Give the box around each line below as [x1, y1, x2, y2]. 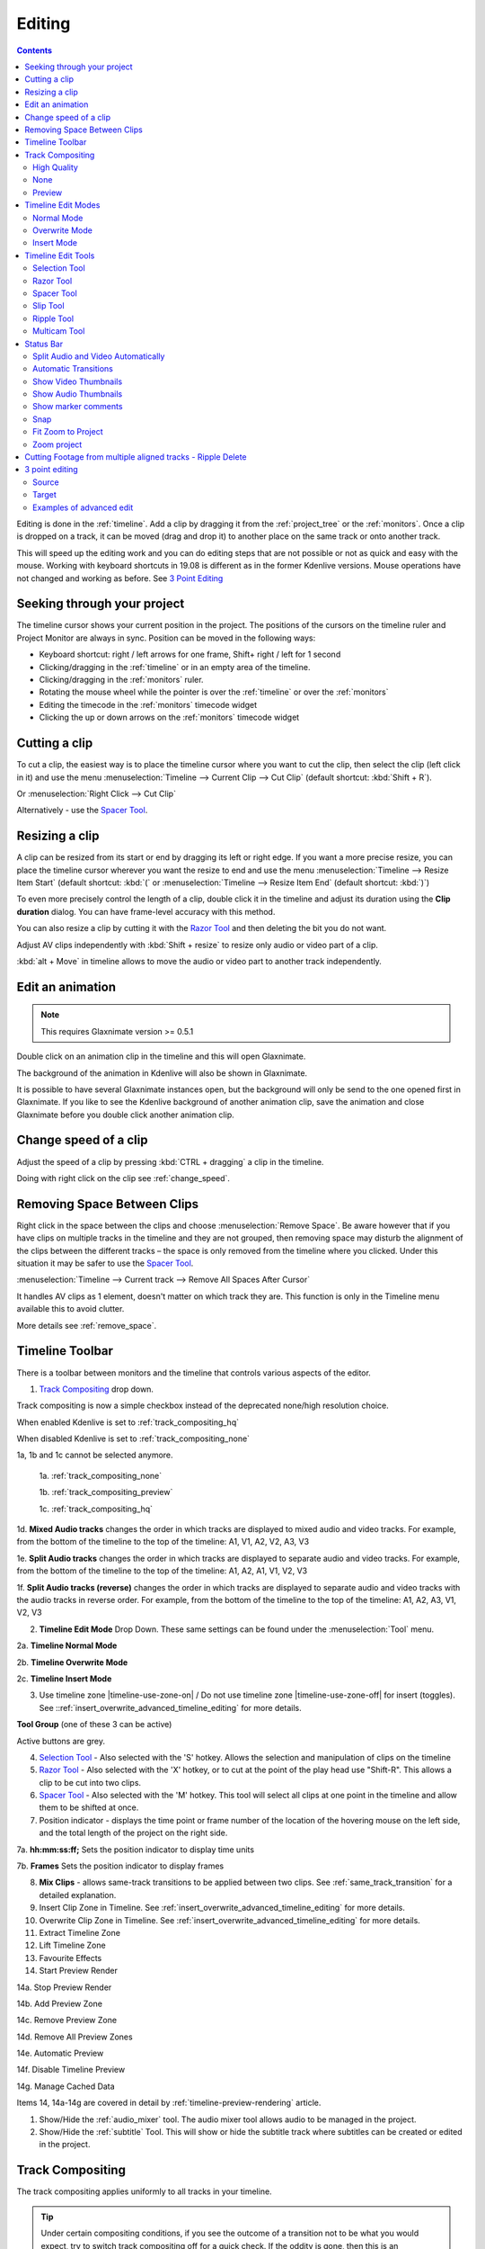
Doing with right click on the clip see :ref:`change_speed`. [16, 1172, 231, 1183]
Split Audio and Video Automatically [32, 351, 165, 362]
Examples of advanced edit [32, 502, 134, 513]
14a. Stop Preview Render [16, 1982, 112, 1993]
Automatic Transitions [32, 363, 114, 374]
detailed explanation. [39, 1889, 117, 1900]
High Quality [32, 162, 78, 173]
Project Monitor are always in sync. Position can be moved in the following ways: [16, 632, 316, 643]
